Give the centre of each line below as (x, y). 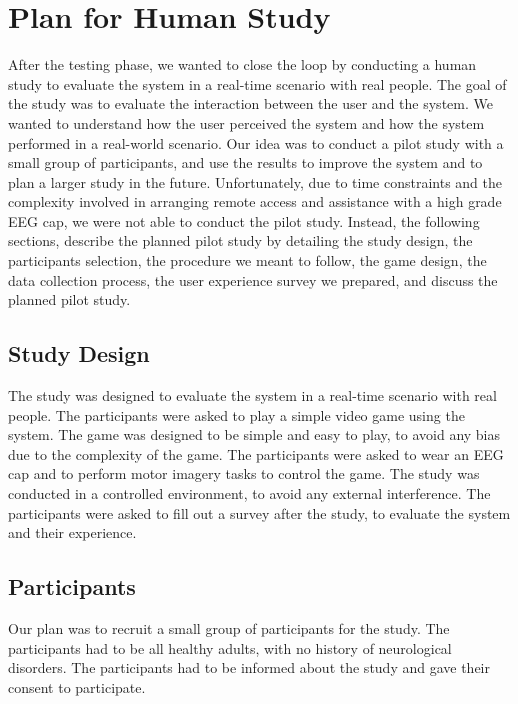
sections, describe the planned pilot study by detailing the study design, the (240, 240)
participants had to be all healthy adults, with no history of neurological (230, 647)
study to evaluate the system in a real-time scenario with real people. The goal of (257, 83)
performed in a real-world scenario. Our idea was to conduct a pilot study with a (256, 142)
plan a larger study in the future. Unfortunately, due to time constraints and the (255, 181)
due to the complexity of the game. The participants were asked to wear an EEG (256, 453)
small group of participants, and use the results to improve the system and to (245, 162)
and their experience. (72, 532)
